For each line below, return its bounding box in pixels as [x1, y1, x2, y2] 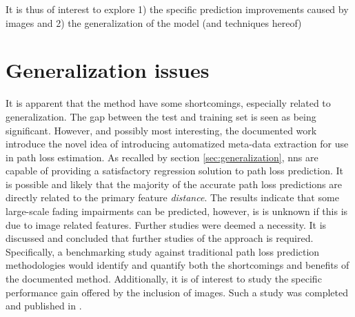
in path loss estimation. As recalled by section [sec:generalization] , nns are [6, 150, 318, 164]
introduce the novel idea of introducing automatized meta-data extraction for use [6, 136, 349, 151]
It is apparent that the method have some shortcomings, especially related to [6, 96, 331, 110]
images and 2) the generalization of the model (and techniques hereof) [6, 15, 302, 30]
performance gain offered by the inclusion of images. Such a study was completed [6, 285, 349, 299]
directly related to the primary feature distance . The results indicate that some [6, 190, 339, 205]
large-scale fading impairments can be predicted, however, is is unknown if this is [6, 204, 348, 218]
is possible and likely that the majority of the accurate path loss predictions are [6, 176, 342, 191]
